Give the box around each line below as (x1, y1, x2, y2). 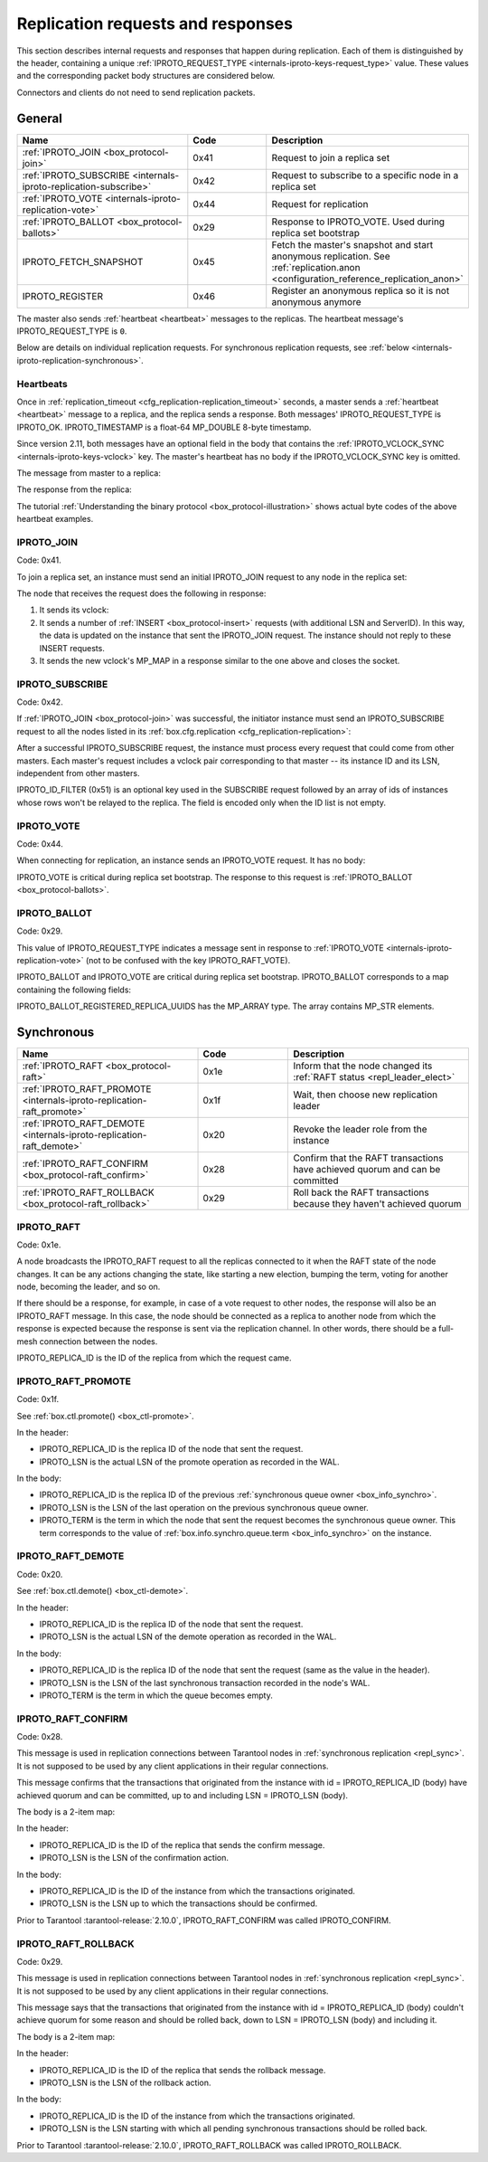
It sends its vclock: (39, 604, 109, 615)
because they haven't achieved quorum (293, 1198, 462, 1210)
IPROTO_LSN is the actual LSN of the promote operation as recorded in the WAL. (39, 1456, 340, 1467)
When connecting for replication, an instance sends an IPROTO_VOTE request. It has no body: (16, 855, 366, 866)
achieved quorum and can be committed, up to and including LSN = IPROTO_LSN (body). (16, 1789, 348, 1800)
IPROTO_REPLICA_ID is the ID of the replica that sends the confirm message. (39, 1839, 325, 1850)
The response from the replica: (16, 484, 133, 495)
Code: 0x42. (16, 697, 63, 707)
